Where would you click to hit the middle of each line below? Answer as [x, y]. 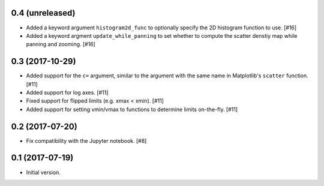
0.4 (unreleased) [43, 13]
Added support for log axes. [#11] [67, 92]
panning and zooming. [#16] [61, 44]
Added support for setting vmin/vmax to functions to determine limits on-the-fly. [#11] [132, 109]
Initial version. [43, 172]
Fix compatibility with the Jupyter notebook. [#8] [86, 140]
